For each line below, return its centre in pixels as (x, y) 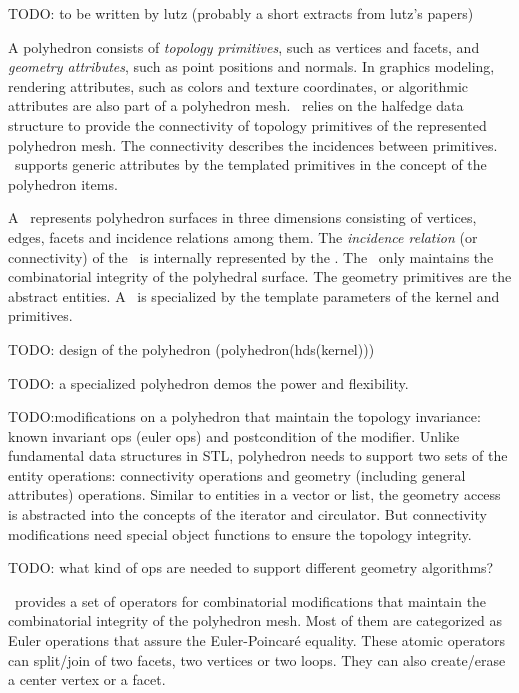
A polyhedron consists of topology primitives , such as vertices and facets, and (244, 46)
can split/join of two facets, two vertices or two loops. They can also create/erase (257, 659)
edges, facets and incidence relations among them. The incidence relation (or (243, 236)
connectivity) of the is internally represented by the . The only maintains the (251, 256)
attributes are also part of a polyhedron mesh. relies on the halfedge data (236, 105)
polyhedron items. (63, 183)
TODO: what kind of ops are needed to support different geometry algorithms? (251, 567)
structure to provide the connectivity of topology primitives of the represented (247, 124)
